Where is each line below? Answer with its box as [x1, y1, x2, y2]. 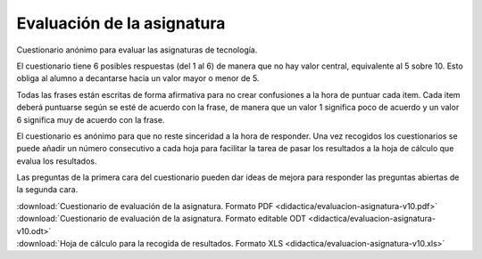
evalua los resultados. [16, 156, 97, 166]
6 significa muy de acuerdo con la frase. [16, 114, 165, 125]
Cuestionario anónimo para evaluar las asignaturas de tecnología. [16, 45, 258, 55]
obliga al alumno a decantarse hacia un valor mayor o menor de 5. [16, 73, 260, 84]
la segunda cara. [16, 184, 79, 195]
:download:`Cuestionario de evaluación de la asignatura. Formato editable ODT [16, 214, 307, 224]
